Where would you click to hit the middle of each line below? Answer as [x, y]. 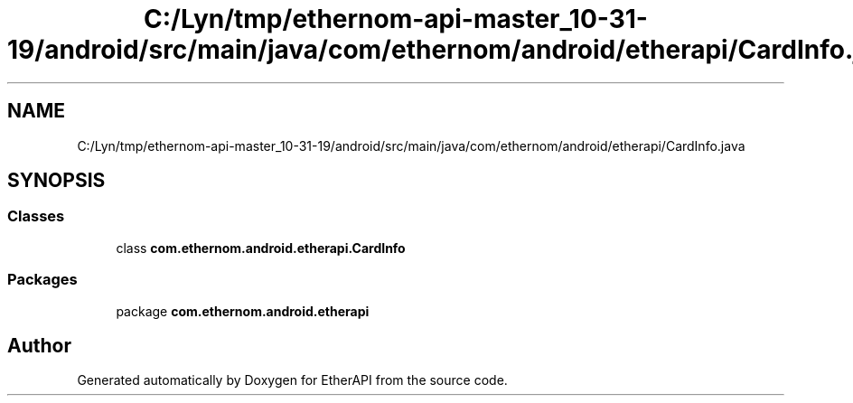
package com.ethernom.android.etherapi [243, 311]
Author [39, 345]
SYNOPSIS [56, 181]
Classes [36, 216]
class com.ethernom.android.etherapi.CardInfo [261, 248]
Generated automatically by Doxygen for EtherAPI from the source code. [292, 380]
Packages [42, 280]
